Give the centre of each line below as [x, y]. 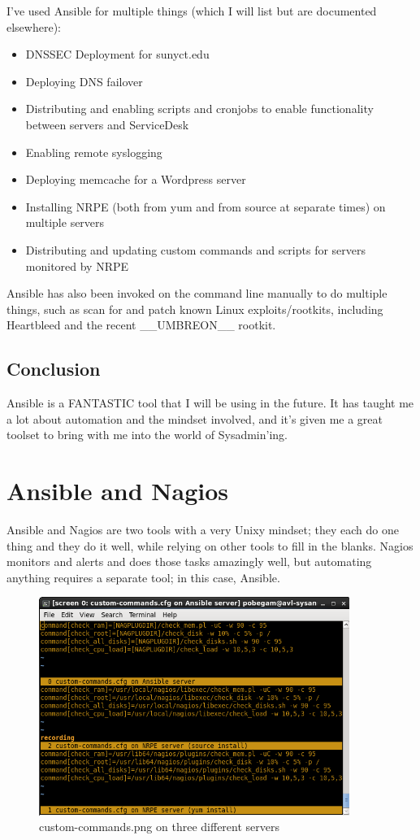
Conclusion [54, 369]
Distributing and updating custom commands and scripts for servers [196, 249]
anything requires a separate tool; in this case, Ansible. [143, 577]
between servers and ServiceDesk [107, 124]
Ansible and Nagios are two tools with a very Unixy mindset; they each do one [203, 530]
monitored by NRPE [77, 265]
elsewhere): [34, 26]
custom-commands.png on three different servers [159, 827]
